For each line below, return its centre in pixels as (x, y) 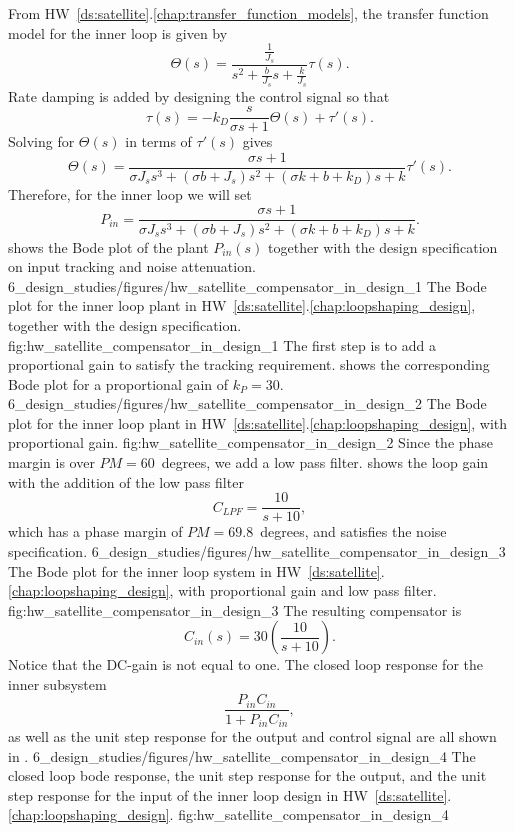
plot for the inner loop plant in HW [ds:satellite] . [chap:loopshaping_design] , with (258, 422)
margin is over (51, 462)
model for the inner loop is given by (118, 32)
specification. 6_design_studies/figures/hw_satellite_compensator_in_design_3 (257, 550)
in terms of (158, 141)
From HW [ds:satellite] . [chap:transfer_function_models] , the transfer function (248, 13)
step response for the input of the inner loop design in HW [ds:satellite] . (230, 794)
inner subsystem (57, 683)
